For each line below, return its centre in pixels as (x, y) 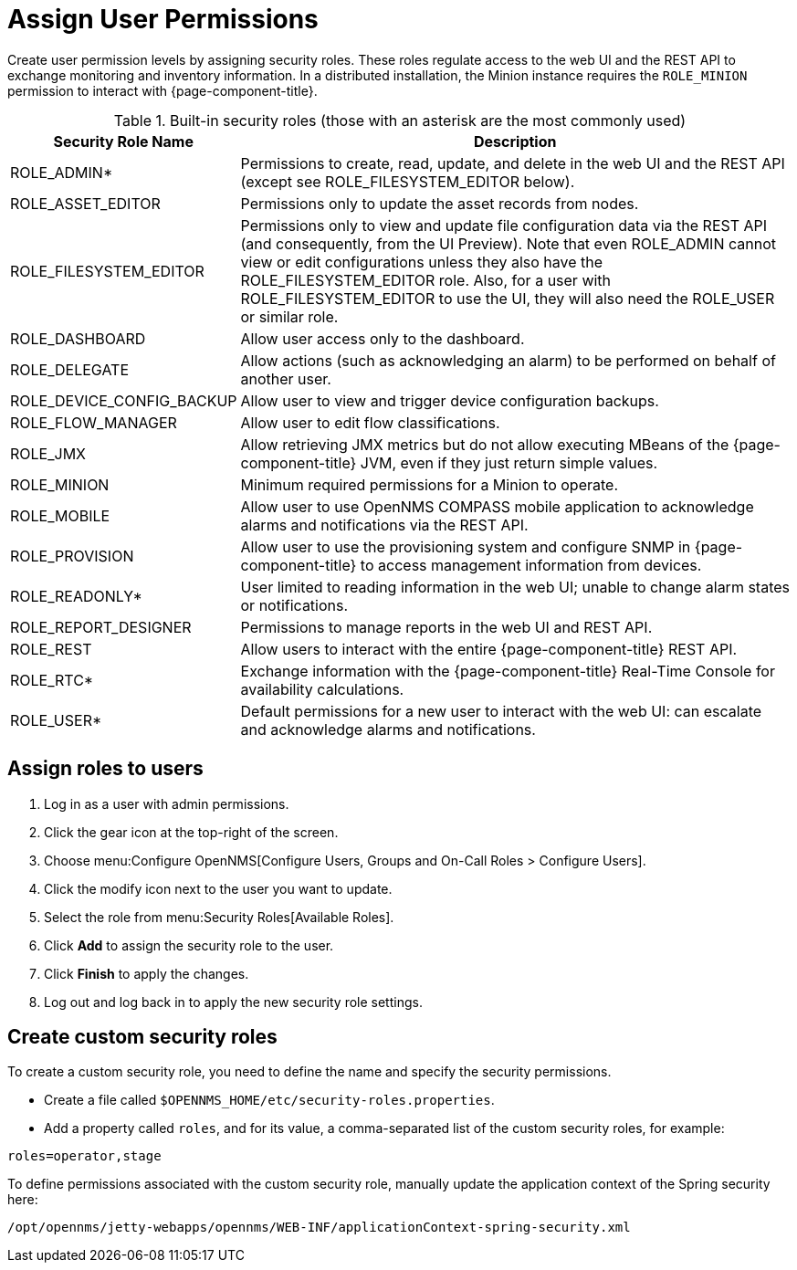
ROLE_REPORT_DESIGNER (101, 627)
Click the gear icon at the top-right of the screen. (191, 832)
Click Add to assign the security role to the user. (189, 945)
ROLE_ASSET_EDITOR (85, 203)
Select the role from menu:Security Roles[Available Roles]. (219, 917)
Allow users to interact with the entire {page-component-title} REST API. (489, 649)
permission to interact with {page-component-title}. (163, 90)
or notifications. (294, 605)
